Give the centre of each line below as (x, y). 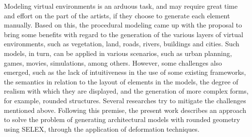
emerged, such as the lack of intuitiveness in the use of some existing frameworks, (125, 72)
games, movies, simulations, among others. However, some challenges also (113, 62)
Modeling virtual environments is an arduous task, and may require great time (121, 6)
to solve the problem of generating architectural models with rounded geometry (122, 119)
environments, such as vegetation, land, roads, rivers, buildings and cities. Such (122, 44)
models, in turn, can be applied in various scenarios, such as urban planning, (118, 53)
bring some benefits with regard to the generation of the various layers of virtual (124, 34)
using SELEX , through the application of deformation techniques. (102, 129)
